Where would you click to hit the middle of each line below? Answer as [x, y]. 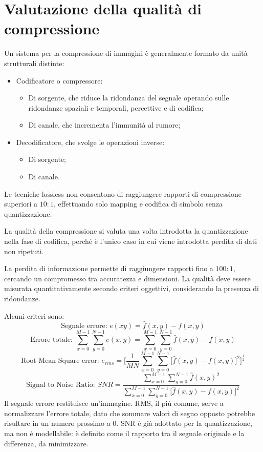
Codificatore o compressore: [59, 80]
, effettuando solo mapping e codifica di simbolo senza [138, 204]
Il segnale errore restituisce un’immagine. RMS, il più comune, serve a [114, 403]
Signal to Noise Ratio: [61, 385]
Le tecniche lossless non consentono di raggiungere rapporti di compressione [123, 193]
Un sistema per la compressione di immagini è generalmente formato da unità [126, 53]
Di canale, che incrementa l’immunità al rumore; [104, 125]
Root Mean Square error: [60, 361]
